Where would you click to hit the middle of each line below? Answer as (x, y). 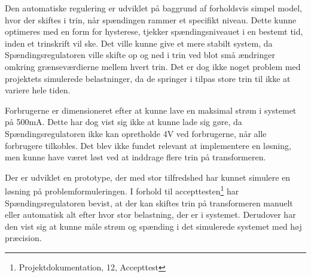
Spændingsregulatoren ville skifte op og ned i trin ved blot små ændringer (140, 55)
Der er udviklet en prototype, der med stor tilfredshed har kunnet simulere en (148, 177)
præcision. (23, 238)
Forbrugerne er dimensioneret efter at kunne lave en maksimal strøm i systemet (151, 110)
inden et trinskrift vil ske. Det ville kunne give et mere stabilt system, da (139, 43)
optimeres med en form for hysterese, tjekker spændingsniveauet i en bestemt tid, (154, 31)
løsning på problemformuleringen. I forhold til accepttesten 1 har (122, 190)
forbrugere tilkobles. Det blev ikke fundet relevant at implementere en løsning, (148, 145)
